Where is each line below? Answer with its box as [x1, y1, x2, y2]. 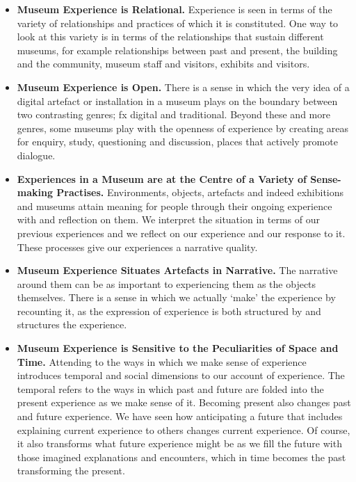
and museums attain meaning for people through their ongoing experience [17, 198, 332, 213]
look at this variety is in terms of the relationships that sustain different [17, 29, 324, 44]
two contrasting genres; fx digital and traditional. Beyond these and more [17, 107, 330, 122]
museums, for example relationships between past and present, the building [17, 42, 338, 57]
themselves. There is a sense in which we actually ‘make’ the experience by [17, 290, 336, 305]
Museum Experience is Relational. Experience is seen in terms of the [17, 2, 332, 16]
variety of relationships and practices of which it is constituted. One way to [17, 15, 339, 30]
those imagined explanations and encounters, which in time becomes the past [17, 449, 346, 464]
